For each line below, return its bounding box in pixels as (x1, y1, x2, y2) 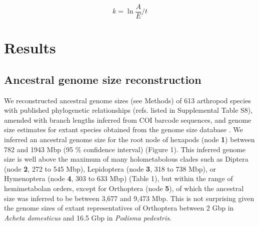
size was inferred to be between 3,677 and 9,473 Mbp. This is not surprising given (4, 193, 254, 203)
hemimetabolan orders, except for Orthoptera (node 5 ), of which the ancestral (4, 183, 244, 193)
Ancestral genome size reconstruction (4, 71, 201, 87)
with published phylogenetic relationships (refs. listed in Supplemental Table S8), (4, 105, 253, 115)
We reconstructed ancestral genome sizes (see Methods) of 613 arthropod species (4, 95, 251, 105)
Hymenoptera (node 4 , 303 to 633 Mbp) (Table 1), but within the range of (4, 173, 233, 184)
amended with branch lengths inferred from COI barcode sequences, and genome (4, 114, 251, 125)
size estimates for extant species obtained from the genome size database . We (4, 124, 243, 135)
